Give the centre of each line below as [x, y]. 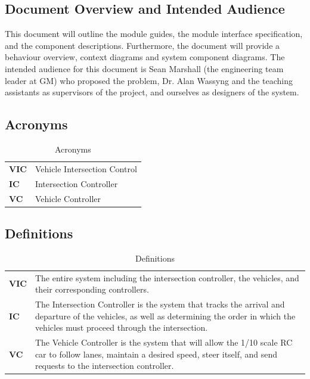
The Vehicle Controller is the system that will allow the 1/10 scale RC [164, 342]
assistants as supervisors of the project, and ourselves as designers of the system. [152, 92]
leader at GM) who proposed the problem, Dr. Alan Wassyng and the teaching [149, 80]
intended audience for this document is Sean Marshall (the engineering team [144, 68]
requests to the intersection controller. [104, 366]
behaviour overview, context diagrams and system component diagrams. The [145, 57]
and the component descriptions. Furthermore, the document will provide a [142, 45]
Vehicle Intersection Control [86, 168]
